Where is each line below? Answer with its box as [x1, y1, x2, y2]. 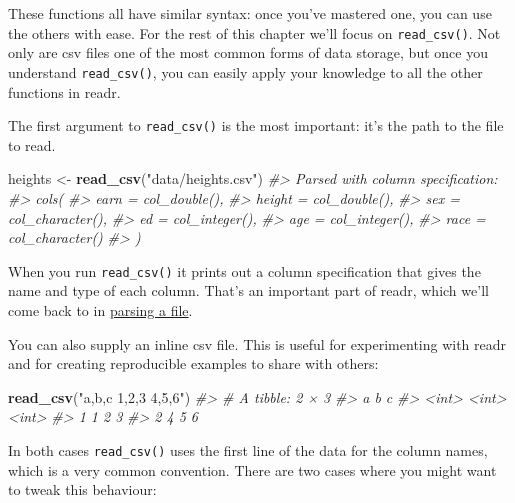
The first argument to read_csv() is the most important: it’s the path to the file [8, 115, 504, 136]
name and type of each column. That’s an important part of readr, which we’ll [8, 280, 489, 301]
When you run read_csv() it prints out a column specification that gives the [8, 260, 481, 281]
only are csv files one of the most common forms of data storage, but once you [8, 42, 488, 63]
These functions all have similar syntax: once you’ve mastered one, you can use [8, 3, 492, 23]
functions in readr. [8, 81, 121, 102]
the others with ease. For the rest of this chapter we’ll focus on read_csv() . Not [8, 22, 501, 43]
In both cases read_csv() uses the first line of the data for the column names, [8, 439, 488, 460]
